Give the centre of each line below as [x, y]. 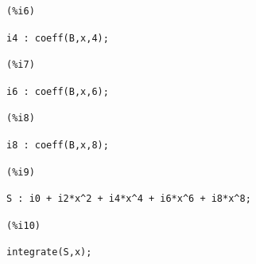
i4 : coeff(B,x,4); [58, 38]
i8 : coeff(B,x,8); [58, 145]
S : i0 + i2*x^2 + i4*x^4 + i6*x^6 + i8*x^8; [129, 199]
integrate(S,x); [49, 252]
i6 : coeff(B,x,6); [58, 91]
